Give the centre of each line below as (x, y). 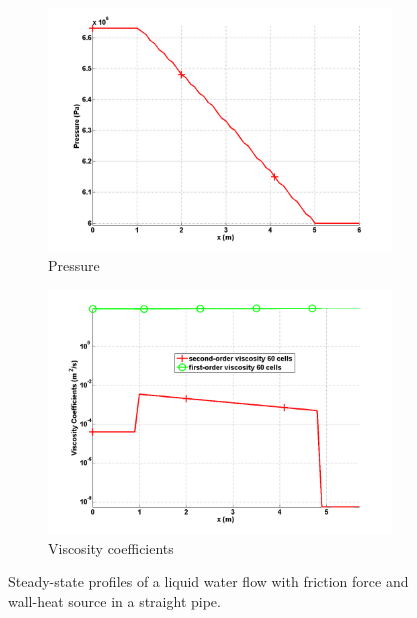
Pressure (74, 265)
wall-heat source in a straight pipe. (114, 600)
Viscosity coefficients (111, 547)
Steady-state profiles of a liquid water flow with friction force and (208, 581)
